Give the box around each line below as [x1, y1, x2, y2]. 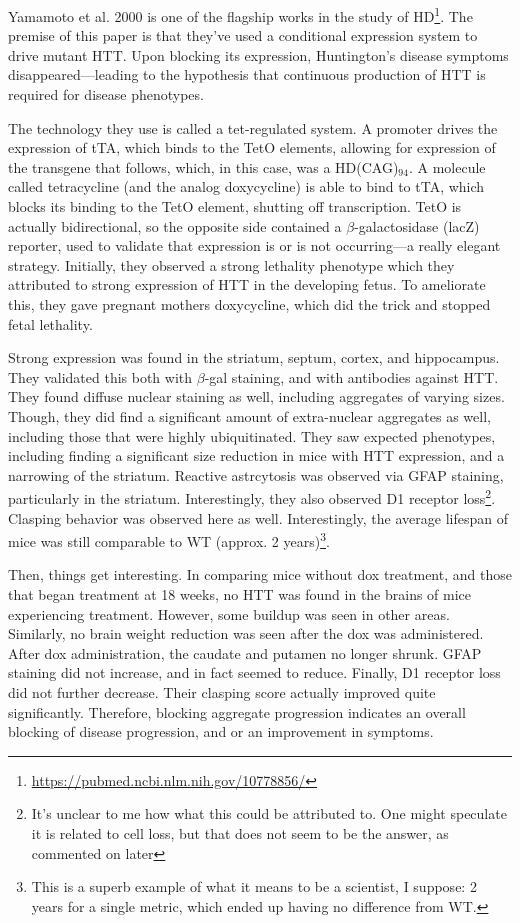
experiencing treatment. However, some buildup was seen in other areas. [8, 603, 450, 624]
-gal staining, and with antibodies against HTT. [204, 366, 499, 387]
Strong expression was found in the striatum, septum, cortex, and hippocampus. [8, 347, 500, 368]
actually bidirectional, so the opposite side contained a [8, 215, 342, 236]
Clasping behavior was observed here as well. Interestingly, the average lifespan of [8, 507, 508, 528]
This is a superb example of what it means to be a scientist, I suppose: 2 [31, 876, 477, 897]
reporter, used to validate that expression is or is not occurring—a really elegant [8, 235, 501, 256]
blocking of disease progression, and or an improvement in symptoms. [8, 721, 434, 742]
